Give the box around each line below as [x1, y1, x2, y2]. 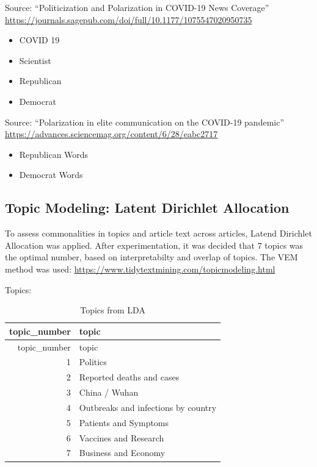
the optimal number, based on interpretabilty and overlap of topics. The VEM [5, 251, 298, 263]
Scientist [19, 54, 51, 66]
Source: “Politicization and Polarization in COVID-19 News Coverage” [5, 1, 269, 13]
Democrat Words [19, 168, 83, 181]
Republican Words [19, 148, 89, 160]
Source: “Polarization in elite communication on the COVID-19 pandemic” [5, 115, 285, 128]
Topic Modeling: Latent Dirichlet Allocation [5, 198, 290, 217]
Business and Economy [79, 446, 166, 459]
